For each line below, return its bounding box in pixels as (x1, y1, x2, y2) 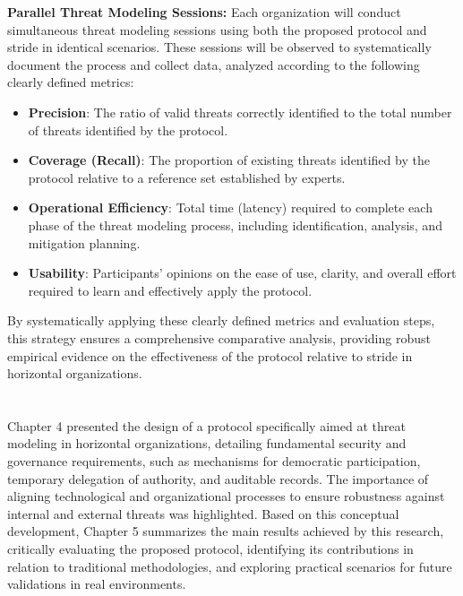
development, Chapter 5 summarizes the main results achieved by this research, (7, 522, 444, 540)
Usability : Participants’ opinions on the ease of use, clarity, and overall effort (28, 263, 457, 282)
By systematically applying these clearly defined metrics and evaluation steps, (7, 311, 435, 330)
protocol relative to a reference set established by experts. (28, 168, 346, 186)
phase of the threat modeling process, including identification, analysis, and (28, 215, 442, 234)
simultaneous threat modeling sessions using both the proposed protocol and (7, 20, 427, 39)
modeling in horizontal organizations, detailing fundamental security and (7, 434, 407, 453)
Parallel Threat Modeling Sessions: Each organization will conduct (7, 3, 401, 21)
